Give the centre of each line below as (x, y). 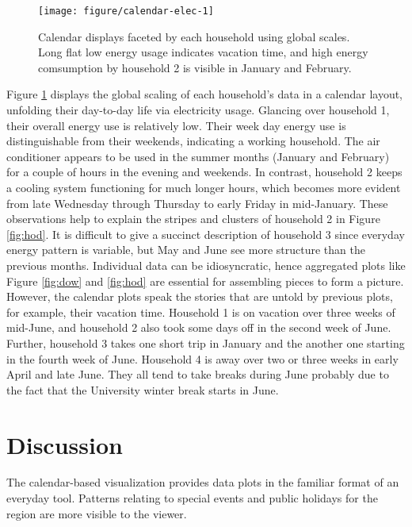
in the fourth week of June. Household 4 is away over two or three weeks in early (202, 358)
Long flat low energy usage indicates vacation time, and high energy (203, 52)
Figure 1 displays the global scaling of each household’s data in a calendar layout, (205, 94)
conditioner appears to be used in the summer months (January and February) (198, 156)
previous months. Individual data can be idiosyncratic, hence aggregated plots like (206, 265)
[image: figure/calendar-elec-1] (126, 11)
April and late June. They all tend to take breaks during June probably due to (198, 374)
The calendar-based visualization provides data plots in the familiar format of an (203, 482)
